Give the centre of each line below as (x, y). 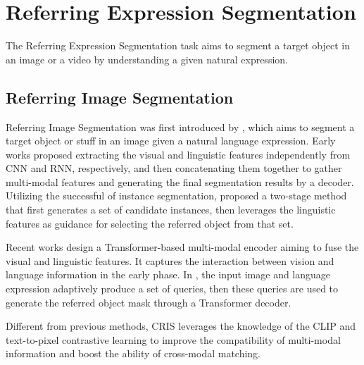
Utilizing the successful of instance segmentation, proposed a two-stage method (176, 196)
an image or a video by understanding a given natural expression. (147, 59)
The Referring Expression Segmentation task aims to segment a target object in (178, 45)
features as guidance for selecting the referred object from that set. (150, 223)
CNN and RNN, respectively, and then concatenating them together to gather (174, 168)
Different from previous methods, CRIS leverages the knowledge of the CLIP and (181, 326)
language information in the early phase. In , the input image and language (168, 274)
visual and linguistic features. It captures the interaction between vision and (170, 260)
